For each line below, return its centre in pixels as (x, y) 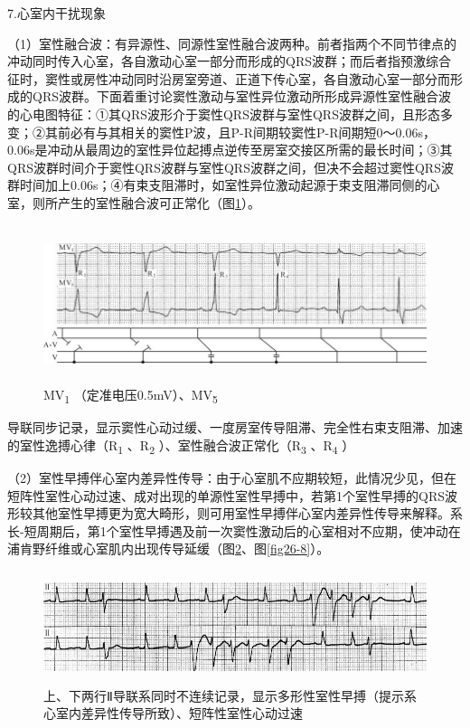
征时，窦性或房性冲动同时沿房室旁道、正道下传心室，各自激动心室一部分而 (229, 78)
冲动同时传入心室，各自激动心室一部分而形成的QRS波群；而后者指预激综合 (229, 61)
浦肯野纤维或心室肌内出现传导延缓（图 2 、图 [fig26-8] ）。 (169, 548)
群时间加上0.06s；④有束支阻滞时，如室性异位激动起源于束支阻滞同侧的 (217, 185)
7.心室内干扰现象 (56, 13)
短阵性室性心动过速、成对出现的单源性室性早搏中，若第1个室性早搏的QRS (226, 495)
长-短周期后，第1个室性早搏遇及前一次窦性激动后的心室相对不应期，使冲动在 (234, 530)
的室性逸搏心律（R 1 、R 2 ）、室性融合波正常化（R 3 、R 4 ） (181, 446)
